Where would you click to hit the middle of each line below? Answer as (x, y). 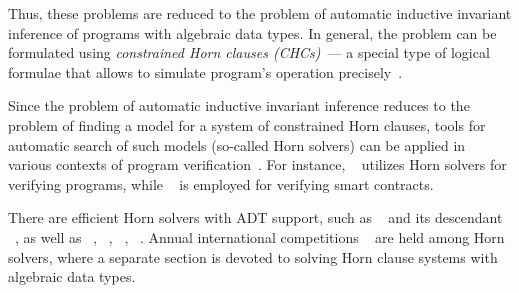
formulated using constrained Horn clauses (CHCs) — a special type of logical (249, 52)
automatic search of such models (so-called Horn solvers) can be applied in (237, 144)
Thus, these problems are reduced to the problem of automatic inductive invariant (260, 13)
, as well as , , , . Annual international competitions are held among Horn (260, 236)
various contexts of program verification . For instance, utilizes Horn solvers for (257, 164)
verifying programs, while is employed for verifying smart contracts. (221, 183)
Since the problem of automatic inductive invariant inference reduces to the (239, 105)
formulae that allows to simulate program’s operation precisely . (205, 71)
